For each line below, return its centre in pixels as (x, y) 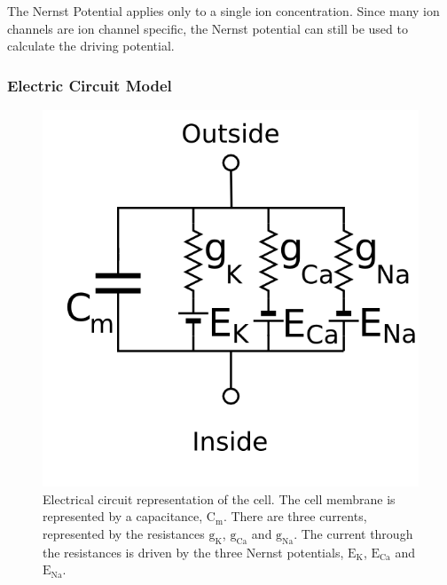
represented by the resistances (124, 533)
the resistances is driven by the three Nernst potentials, (193, 552)
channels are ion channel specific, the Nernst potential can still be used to (208, 28)
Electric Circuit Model (90, 85)
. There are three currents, (295, 516)
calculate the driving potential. (91, 46)
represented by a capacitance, (123, 516)
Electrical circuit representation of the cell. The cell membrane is (219, 498)
